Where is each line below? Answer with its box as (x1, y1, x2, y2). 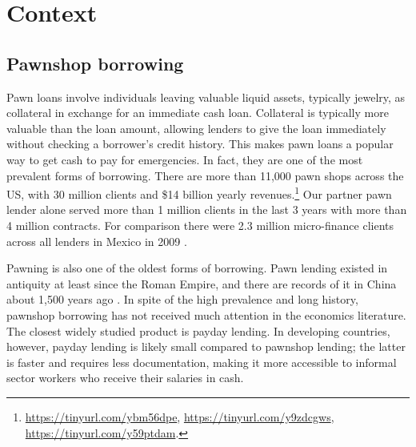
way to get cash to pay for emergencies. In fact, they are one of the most (6, 151, 363, 167)
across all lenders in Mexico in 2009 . (6, 232, 187, 249)
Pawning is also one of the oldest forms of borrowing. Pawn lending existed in (6, 260, 388, 276)
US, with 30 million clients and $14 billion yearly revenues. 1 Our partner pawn (6, 183, 392, 202)
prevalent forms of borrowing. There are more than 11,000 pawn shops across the (6, 167, 404, 183)
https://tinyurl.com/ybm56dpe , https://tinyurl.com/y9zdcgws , (25, 408, 334, 425)
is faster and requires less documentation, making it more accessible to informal (6, 353, 397, 370)
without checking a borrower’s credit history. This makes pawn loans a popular (6, 135, 394, 152)
